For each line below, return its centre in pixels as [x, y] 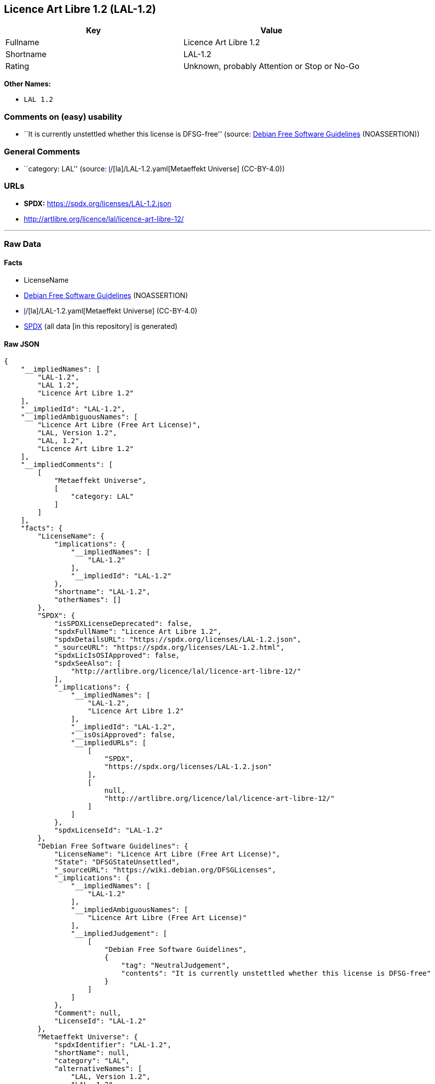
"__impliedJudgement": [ [119, 934]
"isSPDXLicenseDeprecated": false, [123, 624]
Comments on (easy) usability [63, 116]
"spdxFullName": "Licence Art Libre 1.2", [138, 632]
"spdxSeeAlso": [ [88, 663]
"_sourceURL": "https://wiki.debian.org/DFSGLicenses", [165, 870]
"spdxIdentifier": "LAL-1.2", [113, 1045]
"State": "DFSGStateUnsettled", [117, 862]
